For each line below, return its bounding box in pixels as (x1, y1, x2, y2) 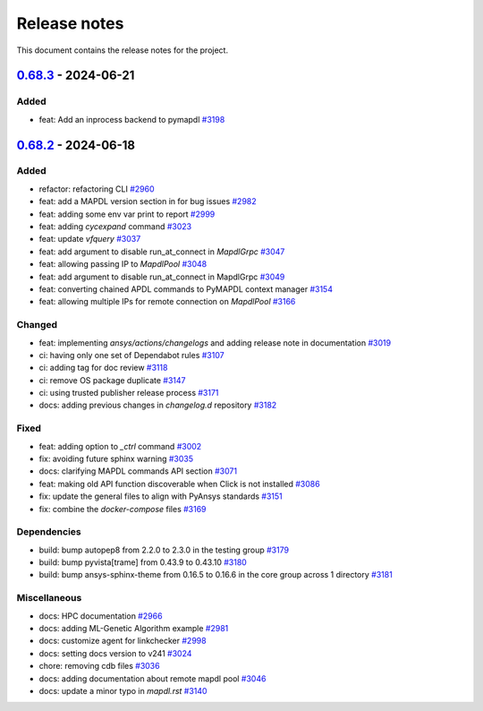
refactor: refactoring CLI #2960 (38, 184, 156, 194)
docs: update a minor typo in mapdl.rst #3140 (38, 685, 208, 696)
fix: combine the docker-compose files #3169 (38, 503, 207, 514)
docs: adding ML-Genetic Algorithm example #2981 (38, 623, 229, 634)
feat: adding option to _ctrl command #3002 (38, 441, 202, 451)
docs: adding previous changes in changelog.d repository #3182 (38, 399, 277, 411)
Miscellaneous (16, 592, 82, 604)
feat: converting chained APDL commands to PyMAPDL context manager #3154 (38, 283, 333, 295)
